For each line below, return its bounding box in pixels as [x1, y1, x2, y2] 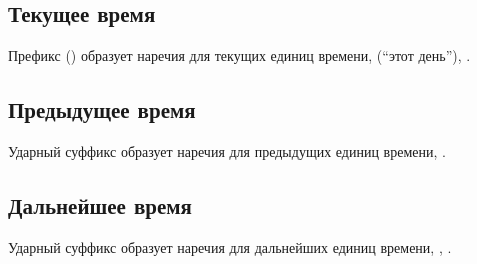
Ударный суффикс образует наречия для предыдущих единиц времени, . [8, 141, 446, 161]
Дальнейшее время [8, 189, 192, 220]
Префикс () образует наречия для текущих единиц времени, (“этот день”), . [8, 45, 471, 66]
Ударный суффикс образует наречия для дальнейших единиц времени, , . [8, 236, 452, 257]
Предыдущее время [8, 94, 196, 125]
